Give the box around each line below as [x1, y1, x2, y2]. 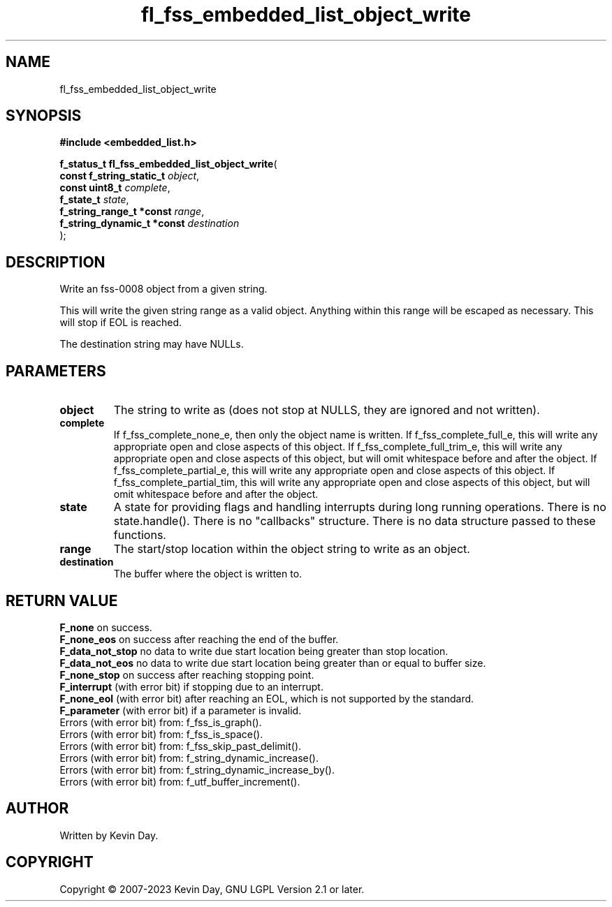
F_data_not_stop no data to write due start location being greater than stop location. [59, 644, 449, 657]
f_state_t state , [59, 193, 129, 206]
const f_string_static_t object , [59, 170, 200, 182]
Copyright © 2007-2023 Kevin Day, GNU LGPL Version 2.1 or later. [59, 883, 365, 895]
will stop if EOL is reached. [59, 316, 182, 329]
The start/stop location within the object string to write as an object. [113, 542, 470, 556]
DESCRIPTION [6, 253, 105, 271]
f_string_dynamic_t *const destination [59, 217, 240, 230]
